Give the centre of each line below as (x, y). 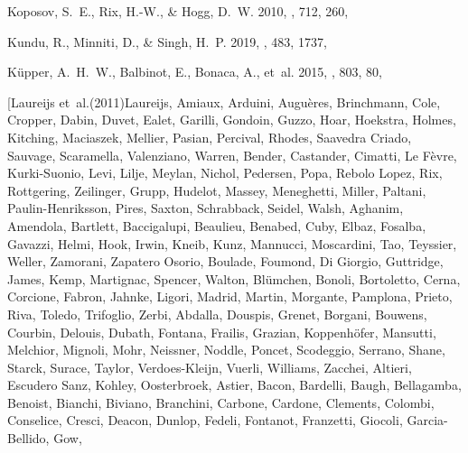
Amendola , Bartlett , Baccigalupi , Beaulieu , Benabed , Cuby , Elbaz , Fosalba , (217, 225)
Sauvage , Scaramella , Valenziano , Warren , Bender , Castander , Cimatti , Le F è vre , (232, 155)
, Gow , (64, 438)
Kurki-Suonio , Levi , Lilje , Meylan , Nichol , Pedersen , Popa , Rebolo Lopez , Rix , (225, 173)
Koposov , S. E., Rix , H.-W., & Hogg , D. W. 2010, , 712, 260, (178, 11)
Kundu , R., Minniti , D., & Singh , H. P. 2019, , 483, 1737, (167, 41)
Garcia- (427, 420)
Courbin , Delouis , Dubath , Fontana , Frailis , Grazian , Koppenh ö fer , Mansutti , (222, 332)
